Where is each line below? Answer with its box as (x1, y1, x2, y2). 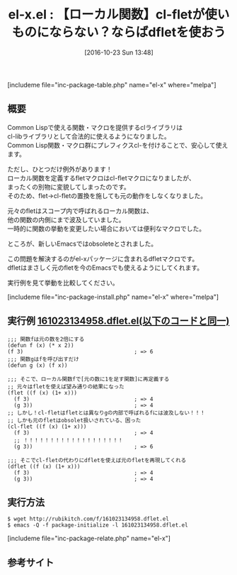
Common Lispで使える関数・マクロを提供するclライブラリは (7, 123, 183, 131)
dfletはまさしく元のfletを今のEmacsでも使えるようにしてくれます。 (7, 263, 204, 272)
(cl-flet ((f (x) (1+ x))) (7, 423, 87, 430)
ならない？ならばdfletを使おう (49, 24, 226, 40)
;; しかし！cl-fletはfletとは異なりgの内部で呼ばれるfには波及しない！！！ (7, 409, 206, 416)
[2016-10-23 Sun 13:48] (84, 48, 154, 57)
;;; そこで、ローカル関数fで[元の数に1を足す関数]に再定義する (7, 376, 170, 383)
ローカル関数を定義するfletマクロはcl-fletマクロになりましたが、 (7, 173, 196, 182)
